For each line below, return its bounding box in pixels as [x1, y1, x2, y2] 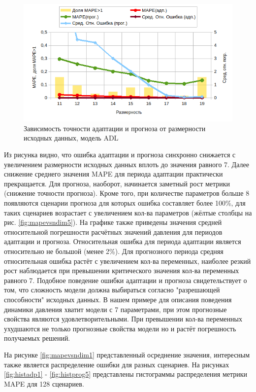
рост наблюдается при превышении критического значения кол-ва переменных [4, 265, 239, 276]
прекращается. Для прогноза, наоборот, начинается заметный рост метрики [4, 178, 230, 188]
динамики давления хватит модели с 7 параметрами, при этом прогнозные [4, 304, 227, 314]
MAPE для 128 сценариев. [4, 378, 84, 389]
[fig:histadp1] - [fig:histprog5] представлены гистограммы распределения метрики [4, 369, 248, 379]
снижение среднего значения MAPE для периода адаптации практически [4, 169, 223, 179]
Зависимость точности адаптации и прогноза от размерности [24, 123, 206, 133]
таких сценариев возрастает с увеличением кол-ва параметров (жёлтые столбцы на [4, 207, 252, 217]
